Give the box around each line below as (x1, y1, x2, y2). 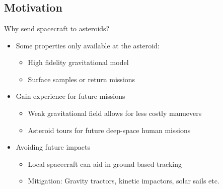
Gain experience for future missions (16, 91, 125, 101)
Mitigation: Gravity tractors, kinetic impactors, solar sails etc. (28, 175, 219, 186)
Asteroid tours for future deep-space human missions (28, 124, 191, 135)
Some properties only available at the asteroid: (16, 40, 160, 50)
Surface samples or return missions (28, 74, 135, 84)
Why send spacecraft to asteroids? (4, 23, 110, 33)
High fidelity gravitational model (28, 57, 129, 68)
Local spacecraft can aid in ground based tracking (28, 158, 182, 169)
